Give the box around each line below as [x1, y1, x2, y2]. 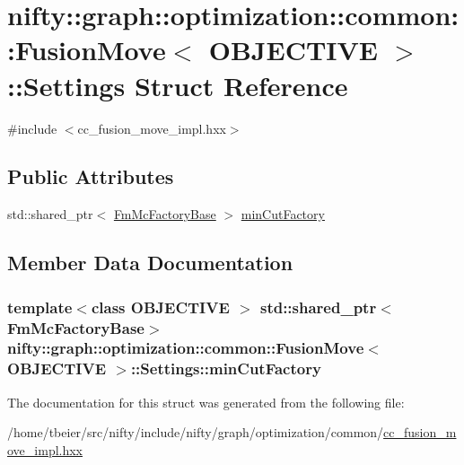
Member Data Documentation [7, 249, 293, 276]
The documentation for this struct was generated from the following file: [7, 392, 405, 411]
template [7, 295, 73, 318]
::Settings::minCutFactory [130, 357, 321, 380]
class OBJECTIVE [91, 295, 230, 318]
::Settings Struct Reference [7, 66, 348, 103]
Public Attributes [7, 162, 174, 190]
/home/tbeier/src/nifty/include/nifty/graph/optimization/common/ [7, 423, 384, 442]
